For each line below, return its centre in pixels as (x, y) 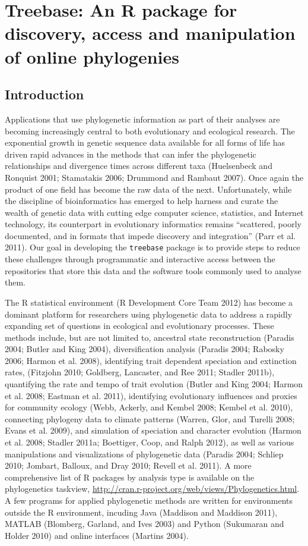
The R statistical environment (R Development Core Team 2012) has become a (149, 302)
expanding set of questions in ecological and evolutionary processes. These (139, 326)
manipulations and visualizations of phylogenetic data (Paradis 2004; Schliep (144, 454)
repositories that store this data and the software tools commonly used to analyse (153, 270)
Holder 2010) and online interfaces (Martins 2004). (97, 535)
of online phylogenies (92, 56)
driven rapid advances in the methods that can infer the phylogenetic (131, 154)
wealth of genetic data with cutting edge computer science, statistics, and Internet (154, 212)
